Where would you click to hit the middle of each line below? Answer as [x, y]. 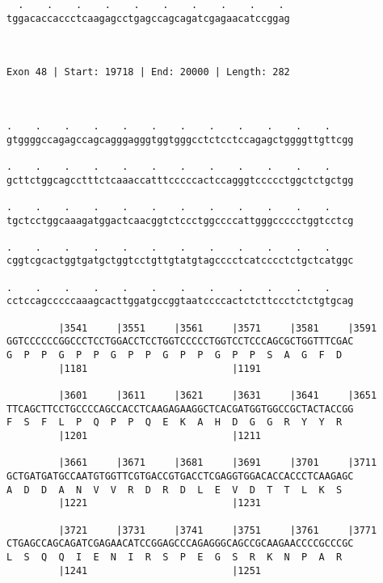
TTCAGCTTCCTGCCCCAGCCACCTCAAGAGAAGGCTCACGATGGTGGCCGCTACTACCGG [180, 409]
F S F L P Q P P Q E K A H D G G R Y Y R [175, 422]
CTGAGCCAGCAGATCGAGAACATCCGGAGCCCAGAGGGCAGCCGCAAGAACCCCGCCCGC [180, 544]
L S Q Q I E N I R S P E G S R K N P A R [175, 557]
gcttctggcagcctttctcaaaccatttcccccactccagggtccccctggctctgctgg [180, 180]
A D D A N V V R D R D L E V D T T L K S [175, 490]
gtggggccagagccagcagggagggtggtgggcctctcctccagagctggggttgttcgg [180, 139]
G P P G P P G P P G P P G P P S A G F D [175, 355]
